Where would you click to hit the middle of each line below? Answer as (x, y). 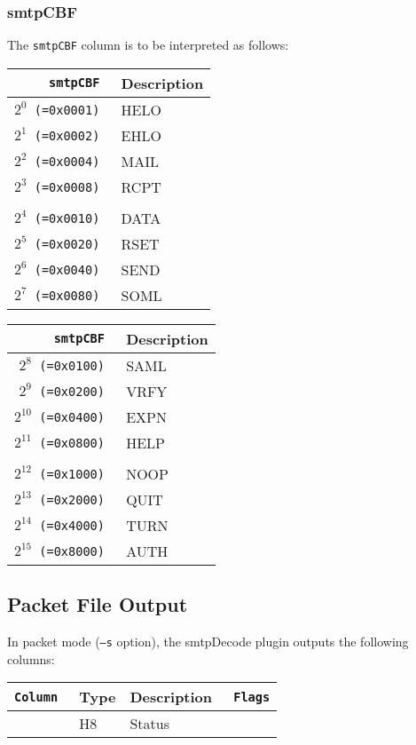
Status (150, 724)
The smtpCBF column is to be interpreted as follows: (148, 45)
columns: (31, 658)
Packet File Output (98, 604)
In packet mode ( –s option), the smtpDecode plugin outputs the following (208, 642)
